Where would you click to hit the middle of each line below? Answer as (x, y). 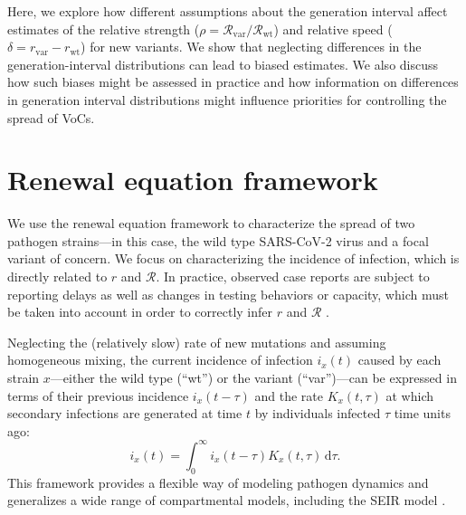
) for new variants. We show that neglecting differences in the (251, 47)
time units (422, 413)
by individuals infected (318, 413)
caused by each (399, 360)
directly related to (57, 277)
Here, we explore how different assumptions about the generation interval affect (228, 11)
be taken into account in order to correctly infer (140, 312)
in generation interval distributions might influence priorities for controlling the (227, 99)
